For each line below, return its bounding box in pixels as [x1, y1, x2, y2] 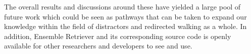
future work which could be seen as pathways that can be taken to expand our [4, 11, 247, 21]
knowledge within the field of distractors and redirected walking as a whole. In [4, 21, 247, 31]
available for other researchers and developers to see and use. [4, 40, 192, 51]
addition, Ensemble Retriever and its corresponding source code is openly [4, 30, 231, 41]
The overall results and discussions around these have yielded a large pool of [4, 1, 241, 11]
